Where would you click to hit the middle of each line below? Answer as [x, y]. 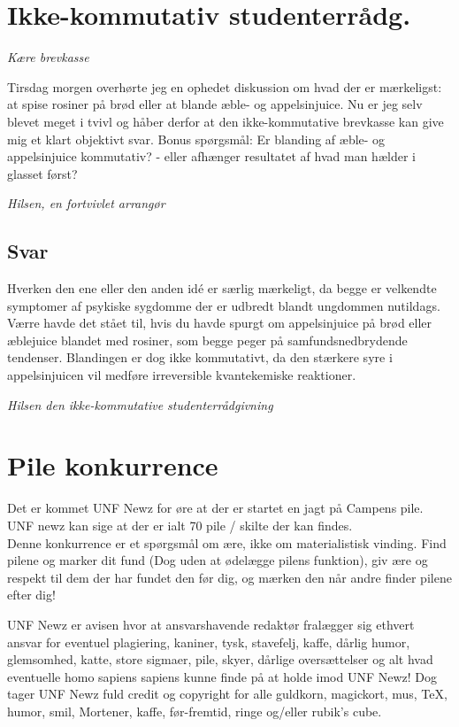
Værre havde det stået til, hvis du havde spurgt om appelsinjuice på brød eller [220, 323]
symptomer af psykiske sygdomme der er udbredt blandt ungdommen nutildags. [224, 305]
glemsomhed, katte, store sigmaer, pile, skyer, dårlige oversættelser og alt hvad [220, 659]
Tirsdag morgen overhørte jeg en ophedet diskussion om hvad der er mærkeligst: [225, 86]
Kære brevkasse [48, 57]
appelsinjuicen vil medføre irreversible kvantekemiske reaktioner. [182, 375]
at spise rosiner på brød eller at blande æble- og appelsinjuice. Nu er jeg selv [215, 104]
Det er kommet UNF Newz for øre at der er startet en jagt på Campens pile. [215, 508]
